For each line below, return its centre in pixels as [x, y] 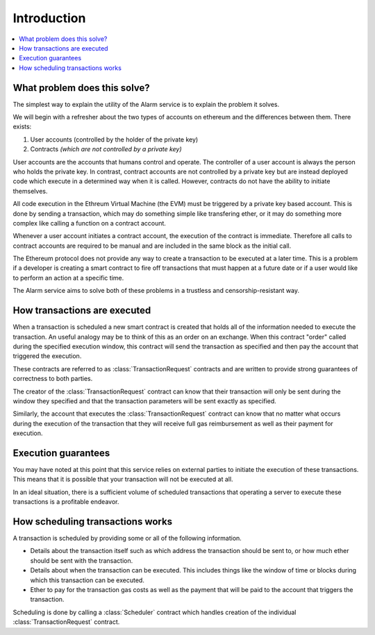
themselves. [30, 191]
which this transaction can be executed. [87, 580]
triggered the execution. [47, 356]
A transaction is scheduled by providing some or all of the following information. [127, 539]
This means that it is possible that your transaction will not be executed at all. [123, 480]
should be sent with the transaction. [82, 560]
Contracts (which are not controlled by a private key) [106, 149]
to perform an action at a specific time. [68, 278]
